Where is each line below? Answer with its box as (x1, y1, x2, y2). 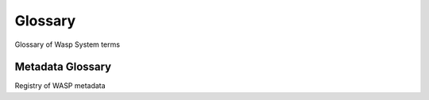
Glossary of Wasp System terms (14, 40, 121, 49)
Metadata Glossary (14, 60, 112, 74)
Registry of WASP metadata (14, 81, 106, 90)
